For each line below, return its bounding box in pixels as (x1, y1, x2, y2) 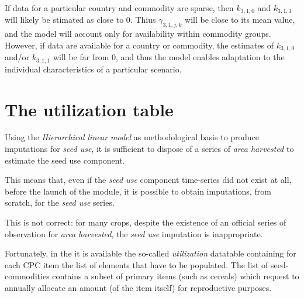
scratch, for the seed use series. (5, 196, 115, 209)
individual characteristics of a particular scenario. (5, 63, 182, 75)
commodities (5, 270, 50, 282)
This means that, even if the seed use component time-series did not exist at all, (5, 174, 292, 186)
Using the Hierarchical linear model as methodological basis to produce (5, 131, 259, 143)
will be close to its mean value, (185, 13, 295, 26)
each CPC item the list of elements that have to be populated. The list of (5, 258, 268, 271)
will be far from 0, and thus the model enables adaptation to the (53, 51, 285, 63)
